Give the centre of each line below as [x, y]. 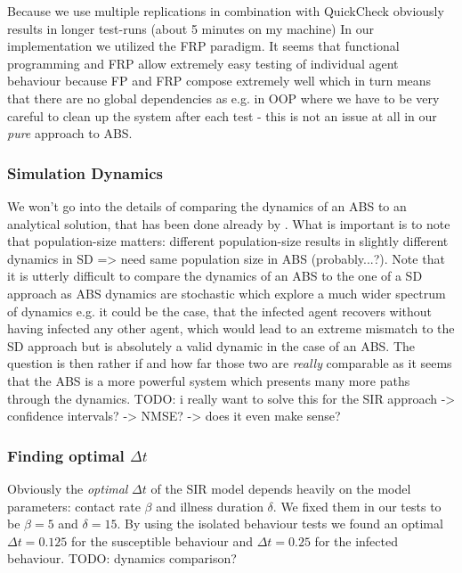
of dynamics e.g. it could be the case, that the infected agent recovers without [220, 311]
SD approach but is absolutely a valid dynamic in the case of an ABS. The [211, 345]
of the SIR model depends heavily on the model [281, 488]
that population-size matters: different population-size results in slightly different [228, 241]
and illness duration [210, 506]
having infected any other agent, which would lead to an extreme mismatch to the [231, 328]
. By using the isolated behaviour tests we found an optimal [280, 524]
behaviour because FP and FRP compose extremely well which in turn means [219, 81]
